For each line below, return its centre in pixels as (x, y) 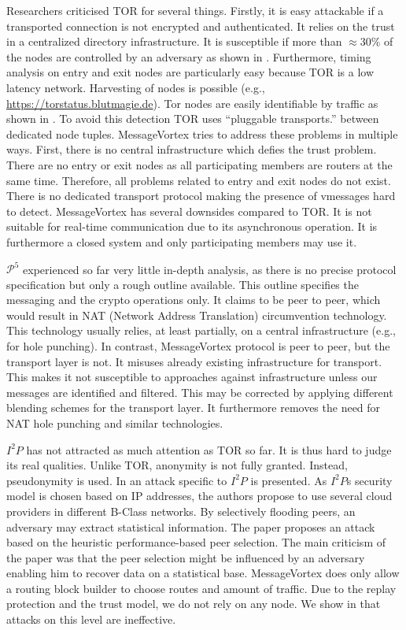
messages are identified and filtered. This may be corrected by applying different (200, 392)
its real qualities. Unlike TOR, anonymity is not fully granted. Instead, (177, 465)
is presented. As (289, 480)
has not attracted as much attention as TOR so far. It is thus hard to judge (209, 449)
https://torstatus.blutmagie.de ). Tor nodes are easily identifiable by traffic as (192, 103)
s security (369, 480)
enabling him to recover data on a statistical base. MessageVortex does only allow (203, 573)
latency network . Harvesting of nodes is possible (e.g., (136, 87)
